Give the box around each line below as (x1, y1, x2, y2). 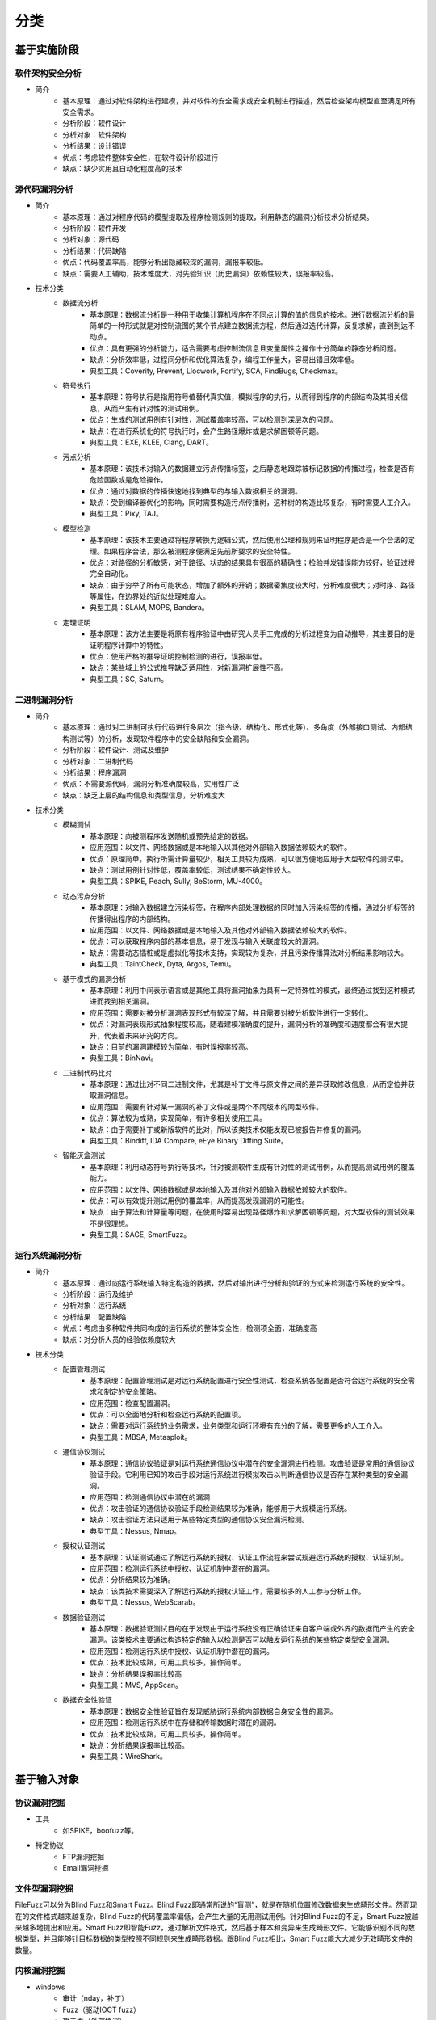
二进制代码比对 (62, 1067, 112, 1078)
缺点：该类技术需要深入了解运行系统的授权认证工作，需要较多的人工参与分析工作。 (90, 1586, 366, 1596)
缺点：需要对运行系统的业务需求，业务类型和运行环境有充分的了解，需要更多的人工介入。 (90, 1420, 387, 1430)
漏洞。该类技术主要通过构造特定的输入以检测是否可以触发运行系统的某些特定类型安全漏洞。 (90, 1635, 394, 1644)
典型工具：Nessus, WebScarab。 (90, 1597, 200, 1607)
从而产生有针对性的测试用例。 (103, 403, 203, 413)
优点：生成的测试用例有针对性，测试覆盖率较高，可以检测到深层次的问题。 (90, 415, 337, 424)
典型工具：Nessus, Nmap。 (90, 1526, 182, 1535)
